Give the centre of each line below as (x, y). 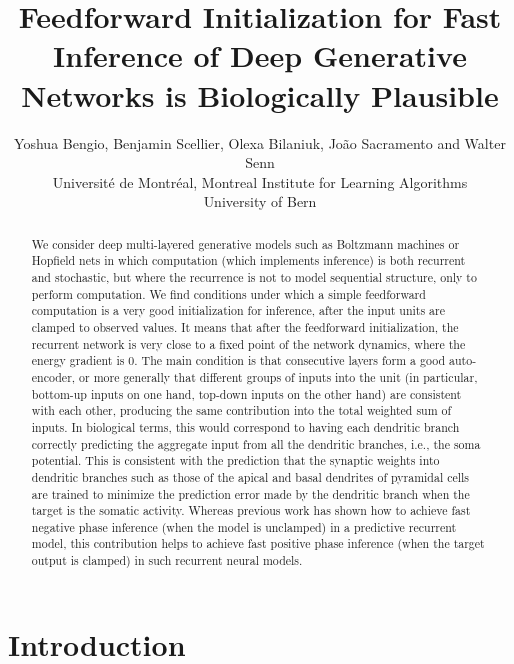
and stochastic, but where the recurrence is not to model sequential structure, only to (254, 276)
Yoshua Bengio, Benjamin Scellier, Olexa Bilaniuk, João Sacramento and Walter (260, 142)
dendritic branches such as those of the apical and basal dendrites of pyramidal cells (250, 476)
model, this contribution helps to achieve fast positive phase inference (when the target (258, 543)
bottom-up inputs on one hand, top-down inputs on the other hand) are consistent (246, 393)
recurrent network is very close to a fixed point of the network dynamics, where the (248, 343)
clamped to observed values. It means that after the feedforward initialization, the (245, 326)
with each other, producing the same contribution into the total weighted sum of (241, 410)
